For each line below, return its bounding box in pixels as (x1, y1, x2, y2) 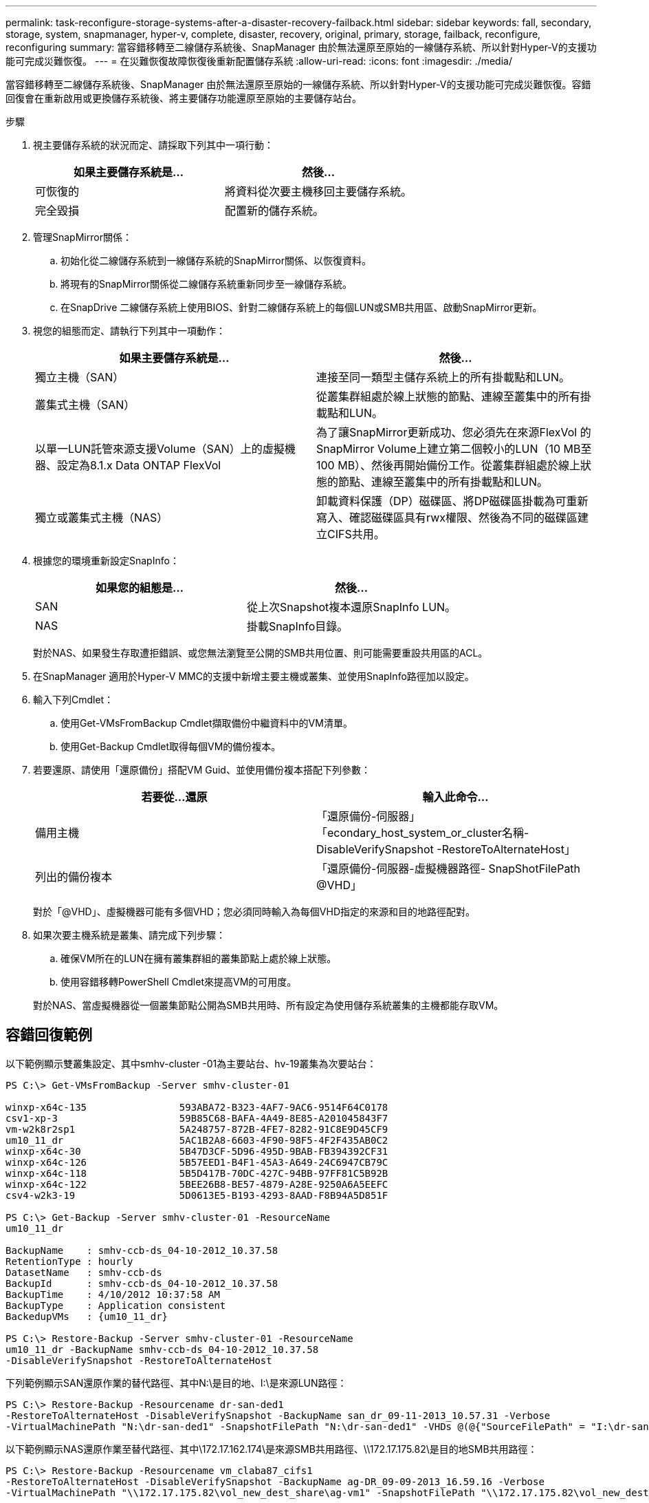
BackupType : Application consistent (5, 1299, 226, 1311)
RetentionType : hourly (5, 1255, 133, 1267)
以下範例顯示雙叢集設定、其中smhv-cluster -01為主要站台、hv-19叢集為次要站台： (5, 1057, 377, 1069)
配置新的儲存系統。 (225, 204, 324, 217)
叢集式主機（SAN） (35, 398, 135, 412)
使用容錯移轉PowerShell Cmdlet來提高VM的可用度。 (60, 976, 297, 988)
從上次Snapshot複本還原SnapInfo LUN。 (247, 600, 456, 614)
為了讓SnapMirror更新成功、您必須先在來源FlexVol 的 (316, 425, 591, 439)
